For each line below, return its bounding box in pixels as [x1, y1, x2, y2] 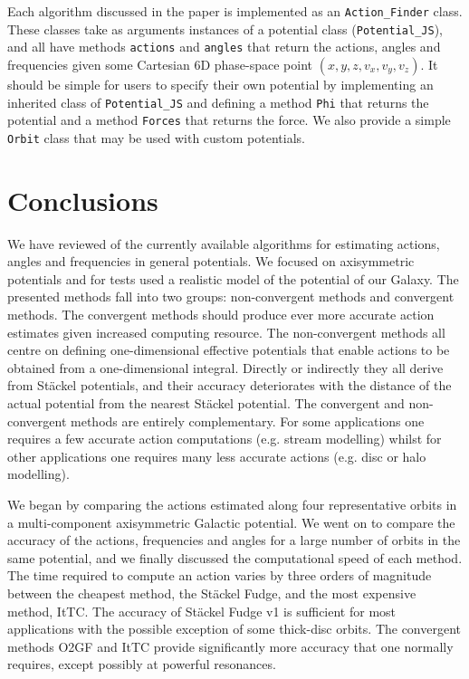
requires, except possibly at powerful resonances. [7, 655, 276, 674]
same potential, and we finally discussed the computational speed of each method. [7, 548, 463, 567]
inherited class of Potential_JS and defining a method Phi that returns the [7, 92, 429, 111]
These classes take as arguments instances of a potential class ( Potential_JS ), [7, 19, 443, 38]
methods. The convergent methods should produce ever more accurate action [7, 305, 435, 324]
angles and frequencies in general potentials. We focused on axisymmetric [7, 252, 415, 271]
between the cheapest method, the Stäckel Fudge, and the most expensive [7, 583, 416, 602]
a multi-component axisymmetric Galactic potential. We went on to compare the [7, 512, 455, 531]
